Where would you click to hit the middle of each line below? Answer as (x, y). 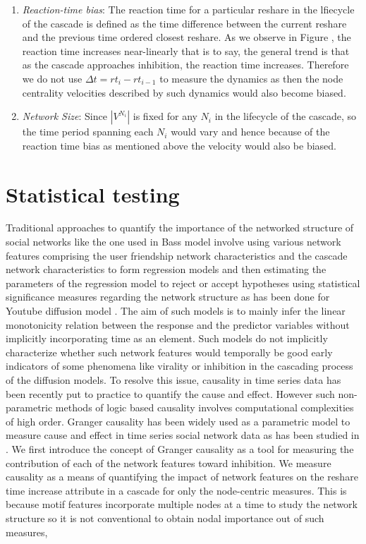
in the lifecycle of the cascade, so (286, 116)
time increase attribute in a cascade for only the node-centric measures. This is (176, 490)
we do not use (52, 78)
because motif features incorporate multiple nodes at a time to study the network (182, 504)
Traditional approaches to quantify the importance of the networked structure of (180, 228)
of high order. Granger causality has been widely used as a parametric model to (178, 421)
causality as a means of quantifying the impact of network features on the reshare (182, 477)
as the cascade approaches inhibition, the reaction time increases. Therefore (185, 65)
